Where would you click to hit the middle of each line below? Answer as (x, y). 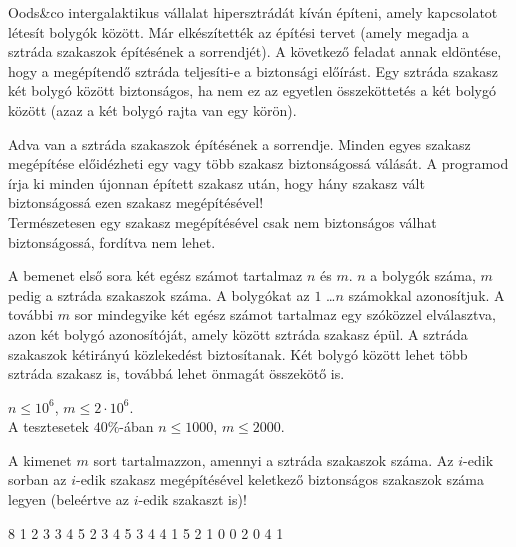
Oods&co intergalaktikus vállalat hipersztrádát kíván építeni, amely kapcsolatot (253, 12)
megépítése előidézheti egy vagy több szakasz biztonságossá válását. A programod (258, 163)
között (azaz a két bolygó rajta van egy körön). (152, 109)
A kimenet (40, 459)
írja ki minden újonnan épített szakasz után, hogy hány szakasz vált (216, 182)
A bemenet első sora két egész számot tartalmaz (155, 275)
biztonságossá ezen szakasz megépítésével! (136, 202)
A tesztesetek (49, 426)
